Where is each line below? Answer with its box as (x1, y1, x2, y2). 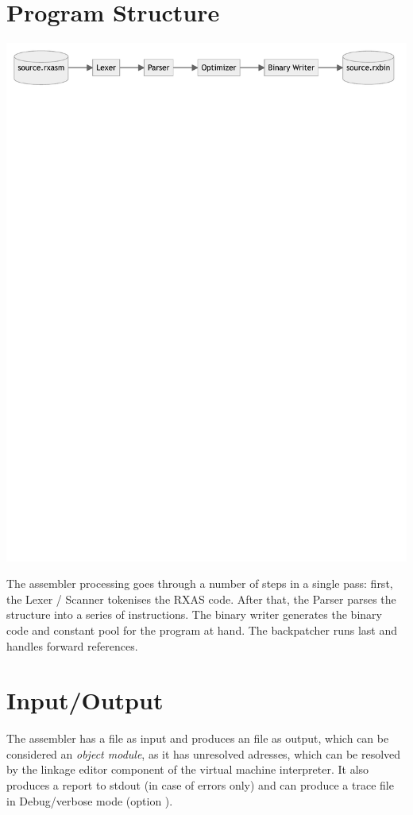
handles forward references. (6, 637, 138, 654)
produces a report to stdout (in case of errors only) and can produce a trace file (6, 777, 394, 794)
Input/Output (6, 684, 164, 717)
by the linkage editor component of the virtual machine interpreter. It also (6, 761, 369, 778)
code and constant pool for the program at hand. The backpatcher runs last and (6, 621, 398, 638)
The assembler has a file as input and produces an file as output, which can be (6, 730, 389, 747)
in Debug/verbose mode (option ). (6, 792, 173, 809)
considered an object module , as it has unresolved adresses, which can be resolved (6, 745, 401, 762)
